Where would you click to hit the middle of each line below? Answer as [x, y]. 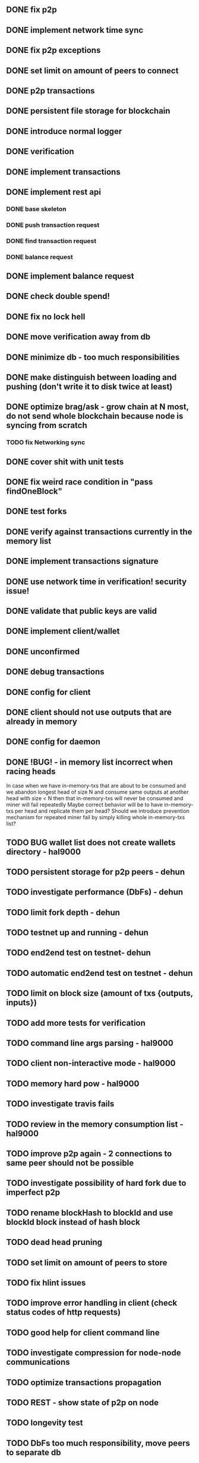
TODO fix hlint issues [46, 1283]
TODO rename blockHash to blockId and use [90, 1213]
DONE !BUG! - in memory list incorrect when [90, 762]
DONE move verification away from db [78, 337]
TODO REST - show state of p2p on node [83, 1403]
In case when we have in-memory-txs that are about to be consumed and [96, 786]
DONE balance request [40, 257]
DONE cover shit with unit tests [65, 462]
